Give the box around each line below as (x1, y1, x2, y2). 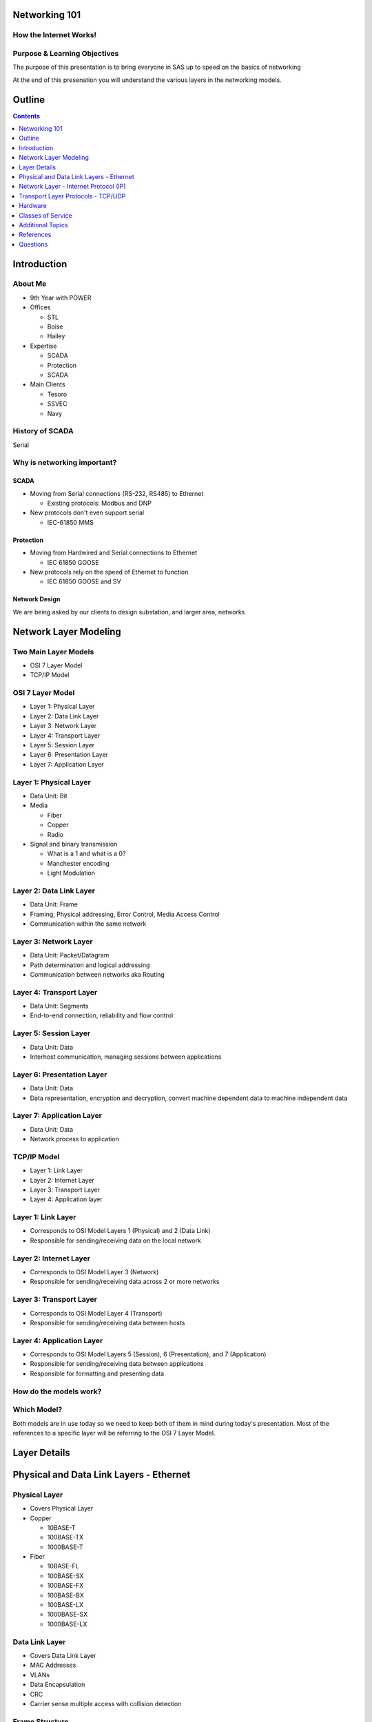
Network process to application (30, 1135, 120, 1143)
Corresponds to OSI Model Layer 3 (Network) (30, 1268, 159, 1276)
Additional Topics (19, 220, 68, 229)
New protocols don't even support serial (30, 508, 145, 517)
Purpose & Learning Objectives (12, 48, 119, 58)
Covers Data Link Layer (30, 1651, 96, 1659)
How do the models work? (12, 1387, 102, 1396)
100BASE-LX (47, 1601, 84, 1609)
